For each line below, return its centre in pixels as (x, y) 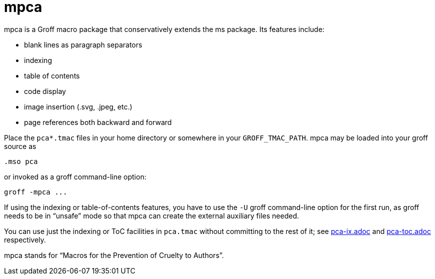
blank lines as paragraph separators (83, 44)
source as (20, 146)
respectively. (25, 239)
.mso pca (21, 161)
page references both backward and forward (98, 122)
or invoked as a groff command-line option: (75, 176)
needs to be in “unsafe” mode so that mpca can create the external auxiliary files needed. (151, 215)
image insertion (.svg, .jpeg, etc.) (78, 106)
